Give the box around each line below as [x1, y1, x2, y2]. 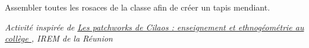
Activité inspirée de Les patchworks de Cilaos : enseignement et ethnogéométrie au [5, 20, 304, 33]
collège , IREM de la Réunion [5, 32, 113, 44]
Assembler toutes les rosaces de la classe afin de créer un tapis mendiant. [5, 1, 270, 13]
